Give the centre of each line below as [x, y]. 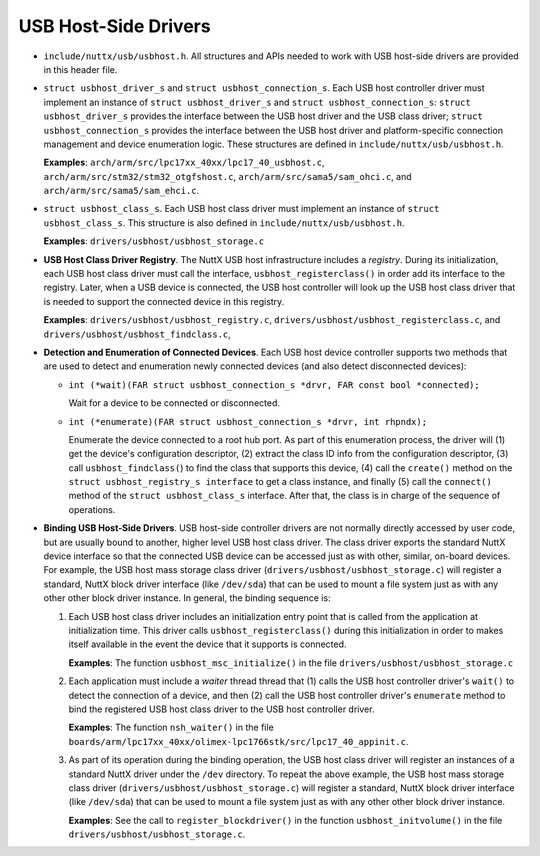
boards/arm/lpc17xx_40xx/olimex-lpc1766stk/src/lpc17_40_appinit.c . [238, 741]
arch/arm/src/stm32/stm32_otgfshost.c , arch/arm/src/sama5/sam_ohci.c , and [227, 176]
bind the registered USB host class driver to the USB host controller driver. [221, 709]
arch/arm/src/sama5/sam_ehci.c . [121, 191]
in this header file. [80, 69]
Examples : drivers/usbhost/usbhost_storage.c [154, 241]
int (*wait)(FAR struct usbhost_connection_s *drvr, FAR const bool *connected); [274, 384]
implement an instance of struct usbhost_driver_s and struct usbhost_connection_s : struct [257, 102]
